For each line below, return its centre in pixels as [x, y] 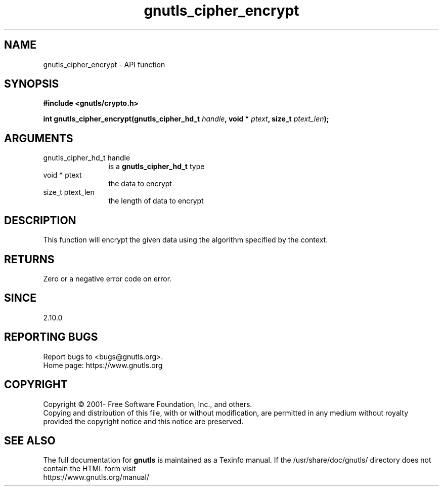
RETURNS [29, 259]
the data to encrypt [140, 184]
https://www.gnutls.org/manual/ [96, 477]
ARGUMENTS [39, 138]
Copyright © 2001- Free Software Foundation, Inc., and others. [148, 404]
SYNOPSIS [32, 84]
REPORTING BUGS [51, 337]
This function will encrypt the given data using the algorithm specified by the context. [186, 240]
